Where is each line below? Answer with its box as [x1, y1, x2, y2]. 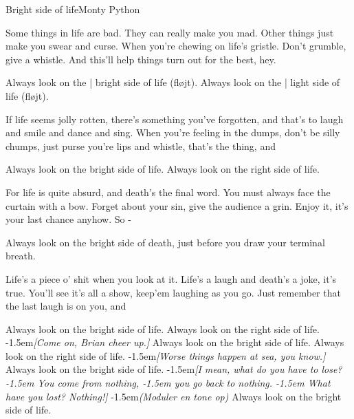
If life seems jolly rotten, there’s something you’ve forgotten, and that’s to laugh [5, 111, 344, 126]
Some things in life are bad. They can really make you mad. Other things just [5, 25, 334, 39]
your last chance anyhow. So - [5, 212, 131, 226]
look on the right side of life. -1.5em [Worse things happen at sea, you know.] [5, 348, 326, 363]
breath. [5, 248, 36, 263]
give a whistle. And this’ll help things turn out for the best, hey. [5, 52, 276, 66]
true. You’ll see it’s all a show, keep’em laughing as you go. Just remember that [5, 285, 341, 299]
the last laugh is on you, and [5, 299, 126, 313]
